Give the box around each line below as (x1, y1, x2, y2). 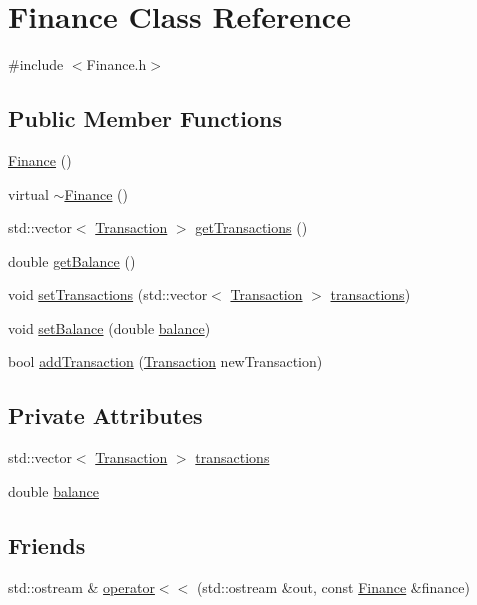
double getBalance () (8, 250, 136, 271)
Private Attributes (8, 400, 203, 431)
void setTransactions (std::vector (8, 284, 208, 305)
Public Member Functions (8, 103, 282, 134)
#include (8, 54, 64, 75)
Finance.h (86, 54, 147, 75)
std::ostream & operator (8, 576, 155, 597)
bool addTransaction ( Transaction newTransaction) (8, 351, 323, 372)
